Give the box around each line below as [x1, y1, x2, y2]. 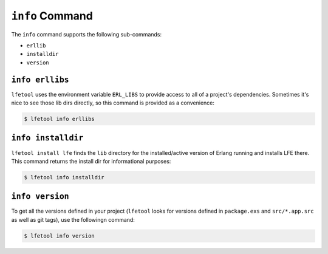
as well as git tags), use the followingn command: [11, 216, 135, 223]
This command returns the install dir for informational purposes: [11, 157, 171, 165]
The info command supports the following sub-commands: [11, 30, 162, 38]
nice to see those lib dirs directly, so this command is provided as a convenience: [11, 99, 215, 106]
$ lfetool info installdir [24, 174, 104, 180]
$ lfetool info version [24, 232, 95, 239]
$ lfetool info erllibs [24, 115, 95, 122]
